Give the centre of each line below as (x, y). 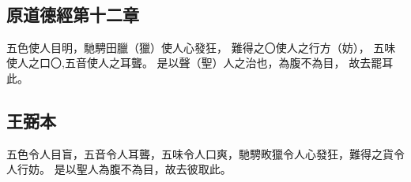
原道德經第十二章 (73, 14)
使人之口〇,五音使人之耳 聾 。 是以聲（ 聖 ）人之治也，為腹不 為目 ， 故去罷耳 (200, 63)
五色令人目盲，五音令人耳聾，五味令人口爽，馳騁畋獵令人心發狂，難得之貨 (200, 153)
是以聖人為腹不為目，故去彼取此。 (143, 169)
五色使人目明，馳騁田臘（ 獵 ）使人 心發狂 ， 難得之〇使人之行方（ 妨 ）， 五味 (201, 47)
